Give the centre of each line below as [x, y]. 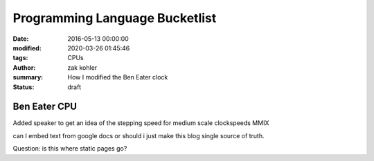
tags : [20, 58]
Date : [21, 39]
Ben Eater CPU [45, 107]
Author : [24, 67]
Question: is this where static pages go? [70, 149]
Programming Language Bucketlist [115, 18]
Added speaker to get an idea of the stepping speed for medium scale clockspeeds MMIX [141, 123]
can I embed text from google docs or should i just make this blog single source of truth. [139, 135]
